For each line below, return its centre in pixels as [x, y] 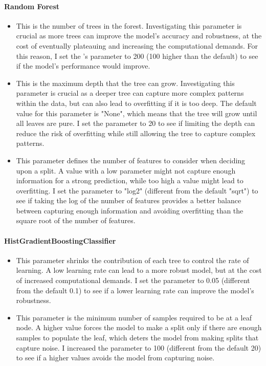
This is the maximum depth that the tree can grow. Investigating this [125, 83]
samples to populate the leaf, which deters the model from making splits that [137, 338]
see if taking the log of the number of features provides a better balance [129, 200]
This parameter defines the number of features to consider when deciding [131, 160]
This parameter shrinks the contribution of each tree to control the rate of [132, 260]
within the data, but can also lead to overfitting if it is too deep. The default [136, 103]
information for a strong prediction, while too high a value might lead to [130, 180]
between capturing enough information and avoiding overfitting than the [130, 210]
